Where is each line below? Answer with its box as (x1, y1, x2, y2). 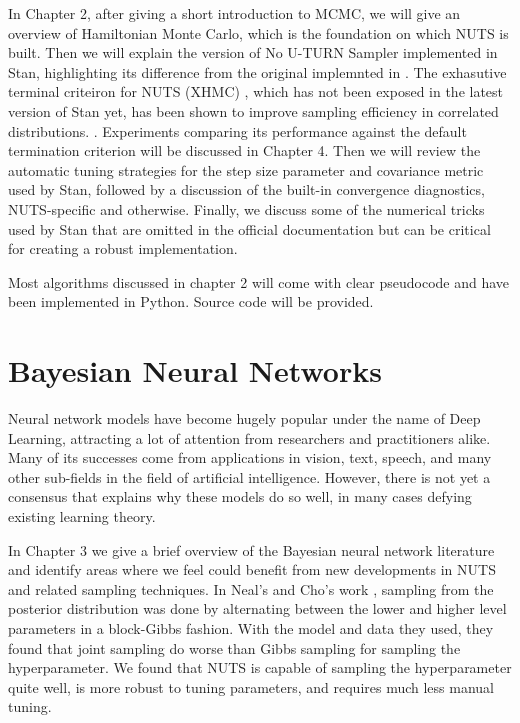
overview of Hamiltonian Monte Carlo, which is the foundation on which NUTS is (8, 22, 509, 43)
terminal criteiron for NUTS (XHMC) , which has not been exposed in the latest (8, 81, 504, 102)
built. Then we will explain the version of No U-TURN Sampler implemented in (8, 42, 498, 63)
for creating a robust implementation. (8, 238, 238, 259)
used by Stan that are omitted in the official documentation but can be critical (8, 218, 491, 239)
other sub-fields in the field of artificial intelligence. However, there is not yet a (8, 466, 491, 487)
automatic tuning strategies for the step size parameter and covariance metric (8, 159, 484, 180)
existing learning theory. (8, 506, 156, 526)
